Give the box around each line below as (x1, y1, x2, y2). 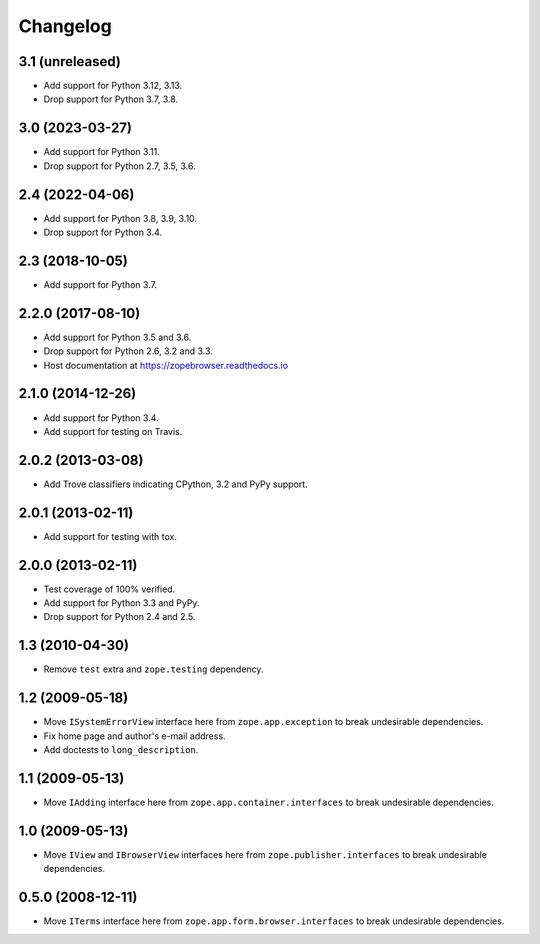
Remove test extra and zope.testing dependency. (43, 663, 264, 675)
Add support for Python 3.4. (43, 411, 159, 424)
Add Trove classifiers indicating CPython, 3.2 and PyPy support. (43, 478, 309, 490)
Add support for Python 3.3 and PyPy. (43, 597, 200, 609)
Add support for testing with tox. (43, 530, 177, 542)
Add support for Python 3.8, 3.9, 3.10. (43, 212, 198, 224)
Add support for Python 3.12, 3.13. (43, 80, 183, 92)
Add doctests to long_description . (43, 744, 199, 756)
